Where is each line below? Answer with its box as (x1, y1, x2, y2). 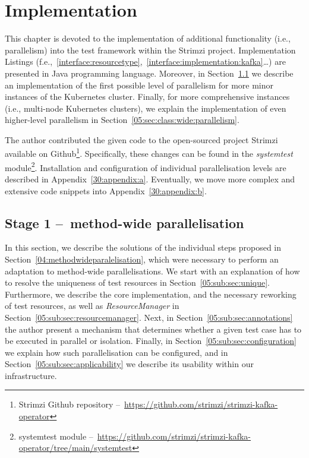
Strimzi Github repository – (18, 398, 121, 410)
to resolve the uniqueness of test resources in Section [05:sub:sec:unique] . (5, 276, 270, 289)
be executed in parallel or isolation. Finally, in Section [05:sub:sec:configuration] (5, 334, 297, 347)
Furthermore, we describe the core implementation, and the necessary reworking (5, 288, 297, 300)
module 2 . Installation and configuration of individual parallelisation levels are (5, 159, 286, 173)
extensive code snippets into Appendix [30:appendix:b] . (5, 184, 207, 197)
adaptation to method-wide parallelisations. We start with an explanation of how (5, 264, 300, 277)
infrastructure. (5, 369, 57, 381)
